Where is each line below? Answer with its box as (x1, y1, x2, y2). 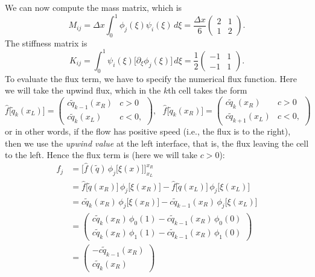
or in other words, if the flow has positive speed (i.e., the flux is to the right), (5, 125, 291, 138)
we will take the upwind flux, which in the (5, 84, 161, 97)
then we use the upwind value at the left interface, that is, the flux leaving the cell (5, 136, 309, 149)
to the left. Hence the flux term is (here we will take (5, 148, 197, 161)
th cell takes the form (168, 84, 247, 97)
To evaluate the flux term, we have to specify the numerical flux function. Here (5, 72, 297, 84)
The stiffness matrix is (5, 36, 87, 49)
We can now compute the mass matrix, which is (5, 1, 182, 13)
